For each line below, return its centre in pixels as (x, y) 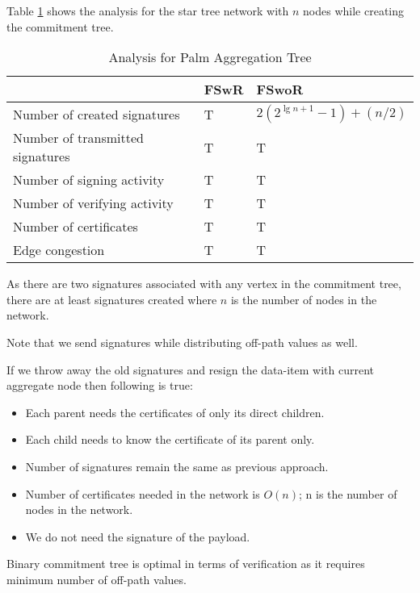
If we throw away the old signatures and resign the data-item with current (191, 369)
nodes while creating (354, 10)
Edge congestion (59, 250)
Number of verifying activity (93, 203)
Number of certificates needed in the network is (143, 493)
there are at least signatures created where (112, 299)
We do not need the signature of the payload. (138, 536)
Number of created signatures (97, 114)
